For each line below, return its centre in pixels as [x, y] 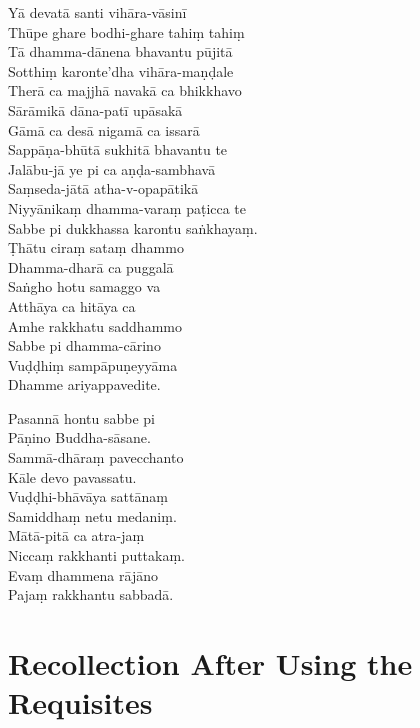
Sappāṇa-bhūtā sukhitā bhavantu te [118, 149]
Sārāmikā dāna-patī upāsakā [95, 109]
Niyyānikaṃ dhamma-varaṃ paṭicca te [127, 207]
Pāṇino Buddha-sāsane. [79, 437]
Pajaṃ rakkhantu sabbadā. [91, 594]
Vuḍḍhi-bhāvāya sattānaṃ [88, 496]
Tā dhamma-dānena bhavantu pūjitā [120, 51]
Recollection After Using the [210, 663]
